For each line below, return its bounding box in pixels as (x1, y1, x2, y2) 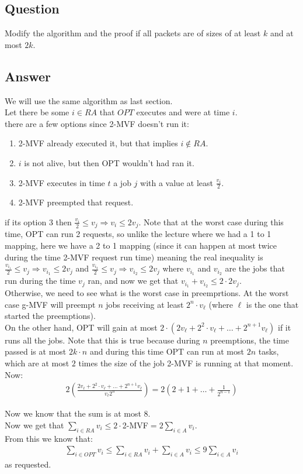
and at (270, 27, 294, 39)
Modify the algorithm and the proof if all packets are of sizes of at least (5, 27, 261, 39)
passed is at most (5, 345, 67, 358)
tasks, (258, 345, 279, 358)
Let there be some (5, 106, 69, 118)
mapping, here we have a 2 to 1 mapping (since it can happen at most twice (5, 239, 277, 252)
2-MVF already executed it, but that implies (18, 137, 178, 149)
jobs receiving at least (106, 298, 184, 310)
